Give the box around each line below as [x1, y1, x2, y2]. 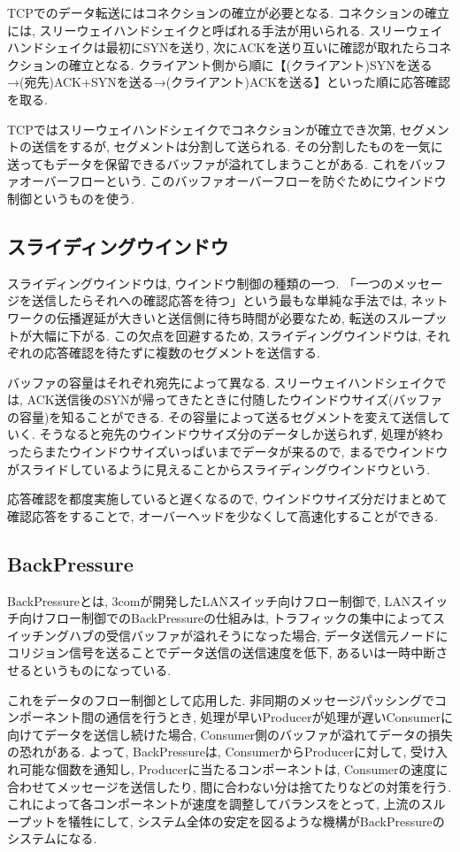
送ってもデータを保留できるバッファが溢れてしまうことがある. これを [7, 154, 410, 173]
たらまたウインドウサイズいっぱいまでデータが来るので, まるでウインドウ [19, 442, 448, 461]
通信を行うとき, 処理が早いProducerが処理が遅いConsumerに [105, 708, 454, 726]
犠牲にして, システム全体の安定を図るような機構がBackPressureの [68, 811, 445, 830]
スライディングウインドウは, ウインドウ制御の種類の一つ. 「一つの [7, 273, 394, 292]
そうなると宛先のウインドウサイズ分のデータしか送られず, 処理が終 [39, 425, 431, 443]
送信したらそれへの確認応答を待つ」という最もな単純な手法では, [31, 291, 407, 310]
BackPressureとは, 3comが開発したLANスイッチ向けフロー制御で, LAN [7, 591, 411, 610]
